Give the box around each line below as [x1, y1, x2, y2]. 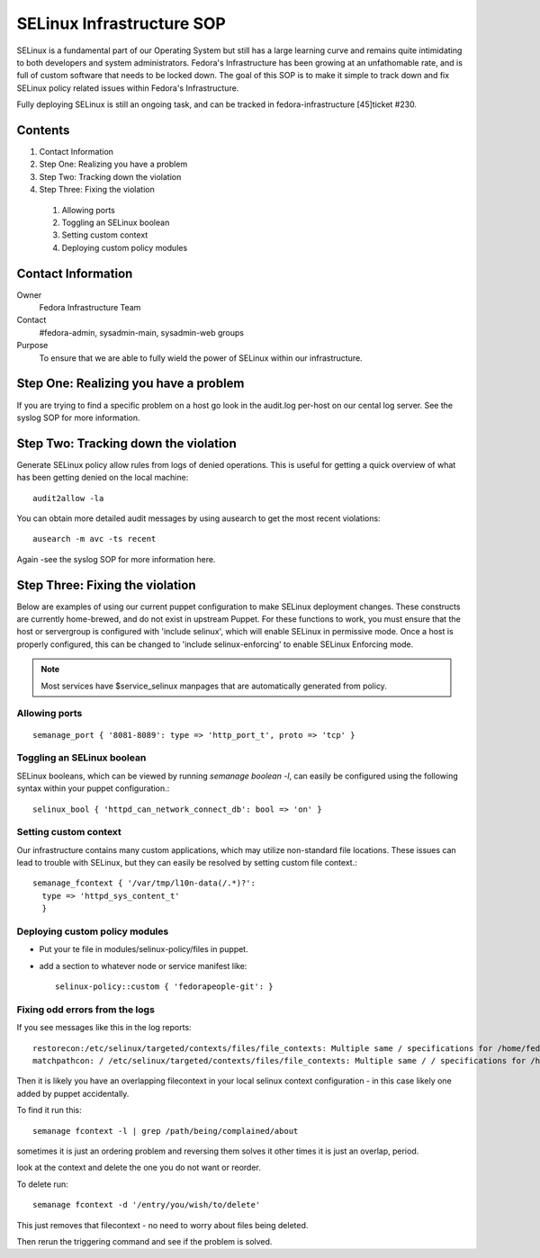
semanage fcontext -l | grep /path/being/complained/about [32, 1126, 299, 1136]
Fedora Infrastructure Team [39, 302, 141, 313]
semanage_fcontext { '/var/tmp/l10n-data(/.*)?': [32, 878, 256, 888]
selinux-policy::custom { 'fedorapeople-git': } [55, 982, 274, 992]
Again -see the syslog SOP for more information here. [16, 553, 216, 564]
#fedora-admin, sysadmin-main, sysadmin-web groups [39, 327, 245, 337]
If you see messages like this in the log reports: [16, 1022, 193, 1033]
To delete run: [16, 1179, 68, 1190]
